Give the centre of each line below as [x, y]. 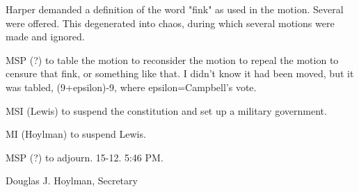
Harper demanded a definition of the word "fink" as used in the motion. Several [175, 9]
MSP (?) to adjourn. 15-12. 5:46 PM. [85, 157]
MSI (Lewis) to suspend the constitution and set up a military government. [166, 110]
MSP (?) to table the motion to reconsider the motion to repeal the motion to [172, 59]
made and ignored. [45, 37]
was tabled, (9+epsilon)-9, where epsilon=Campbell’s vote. [131, 87]
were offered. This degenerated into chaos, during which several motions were [170, 23]
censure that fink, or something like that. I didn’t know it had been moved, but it [180, 73]
